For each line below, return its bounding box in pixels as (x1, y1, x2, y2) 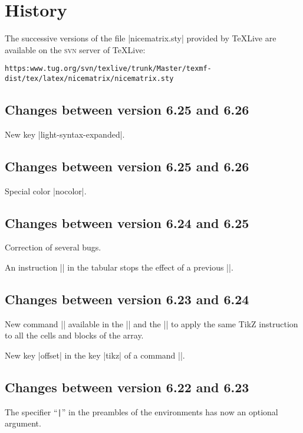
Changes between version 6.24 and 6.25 (5, 213, 249, 232)
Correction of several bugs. (5, 241, 101, 253)
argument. (5, 417, 41, 429)
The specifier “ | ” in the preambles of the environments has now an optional (5, 405, 278, 418)
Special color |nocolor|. (5, 184, 87, 197)
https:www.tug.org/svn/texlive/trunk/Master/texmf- (5, 64, 212, 73)
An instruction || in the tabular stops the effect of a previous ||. (5, 261, 233, 274)
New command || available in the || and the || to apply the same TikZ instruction (5, 317, 298, 330)
